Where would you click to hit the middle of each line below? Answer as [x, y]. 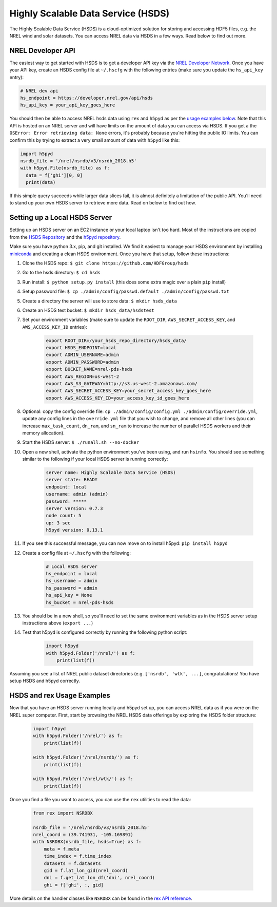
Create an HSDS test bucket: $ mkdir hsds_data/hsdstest [88, 310]
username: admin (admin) [77, 494]
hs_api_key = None [69, 595]
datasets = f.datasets [72, 863]
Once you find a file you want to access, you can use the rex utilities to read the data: [100, 799]
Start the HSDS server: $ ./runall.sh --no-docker [81, 442]
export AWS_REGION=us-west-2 [83, 376]
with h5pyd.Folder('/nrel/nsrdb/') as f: [86, 757]
